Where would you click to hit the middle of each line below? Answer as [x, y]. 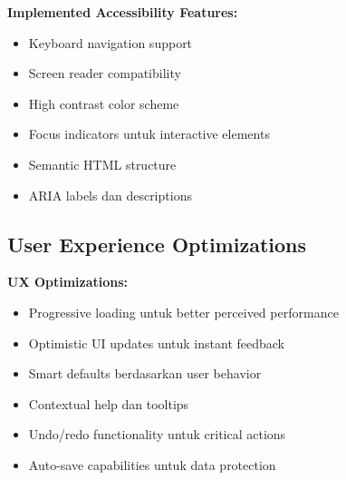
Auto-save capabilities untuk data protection [152, 464]
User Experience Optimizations [157, 244]
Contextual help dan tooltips [109, 403]
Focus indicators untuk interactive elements [149, 134]
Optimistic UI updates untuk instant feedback [156, 343]
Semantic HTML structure [102, 164]
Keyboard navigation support [111, 42]
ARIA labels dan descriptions [110, 195]
